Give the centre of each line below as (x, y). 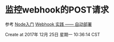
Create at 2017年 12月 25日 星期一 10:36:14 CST (53, 34)
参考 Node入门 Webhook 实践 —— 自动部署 (49, 24)
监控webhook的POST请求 (57, 10)
